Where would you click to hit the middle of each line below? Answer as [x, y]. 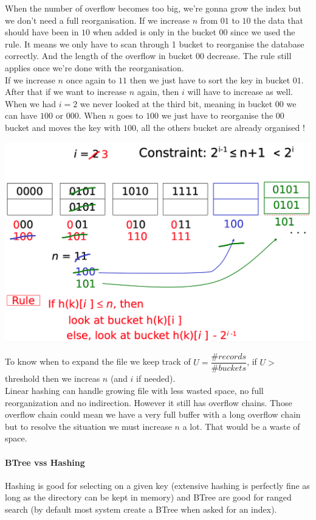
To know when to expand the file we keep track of [98, 361]
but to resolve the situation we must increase [88, 426]
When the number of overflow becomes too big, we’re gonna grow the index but [153, 8]
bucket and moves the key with [63, 127]
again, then [158, 92]
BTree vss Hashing [45, 462]
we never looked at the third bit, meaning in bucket [176, 103]
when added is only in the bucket [154, 32]
